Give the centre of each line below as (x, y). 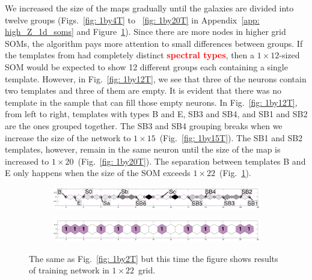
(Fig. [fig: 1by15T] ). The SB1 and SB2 (231, 137)
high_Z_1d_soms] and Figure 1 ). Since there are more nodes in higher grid (145, 32)
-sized (289, 55)
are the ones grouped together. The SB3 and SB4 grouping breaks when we (144, 125)
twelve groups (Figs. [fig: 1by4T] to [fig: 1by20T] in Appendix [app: (132, 20)
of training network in (69, 270)
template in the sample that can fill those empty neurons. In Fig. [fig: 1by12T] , (151, 102)
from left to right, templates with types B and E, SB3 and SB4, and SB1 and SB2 (156, 114)
